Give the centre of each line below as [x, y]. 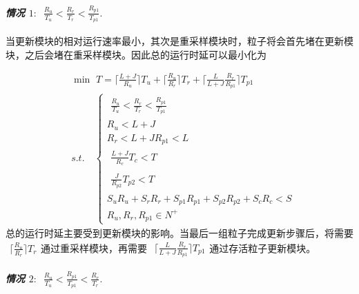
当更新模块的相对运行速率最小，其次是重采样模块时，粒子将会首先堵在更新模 [179, 40]
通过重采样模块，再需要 [94, 248]
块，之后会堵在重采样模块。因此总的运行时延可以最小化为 [136, 54]
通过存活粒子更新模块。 [263, 248]
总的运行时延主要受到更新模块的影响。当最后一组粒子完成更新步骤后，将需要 [179, 232]
